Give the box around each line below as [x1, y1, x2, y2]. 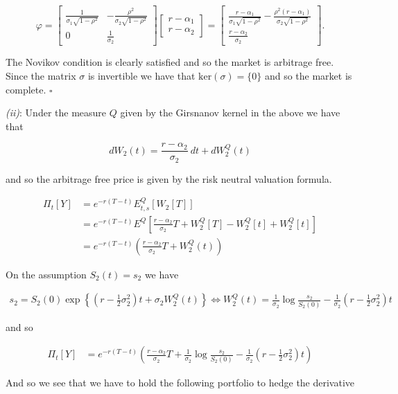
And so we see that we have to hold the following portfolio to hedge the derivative [6, 375, 355, 390]
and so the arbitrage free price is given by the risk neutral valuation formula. [6, 171, 332, 186]
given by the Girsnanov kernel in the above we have [120, 105, 340, 120]
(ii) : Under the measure [6, 105, 107, 120]
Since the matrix [6, 68, 76, 82]
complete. [6, 82, 46, 96]
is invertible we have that [87, 68, 196, 82]
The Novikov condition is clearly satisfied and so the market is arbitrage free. [6, 55, 334, 69]
